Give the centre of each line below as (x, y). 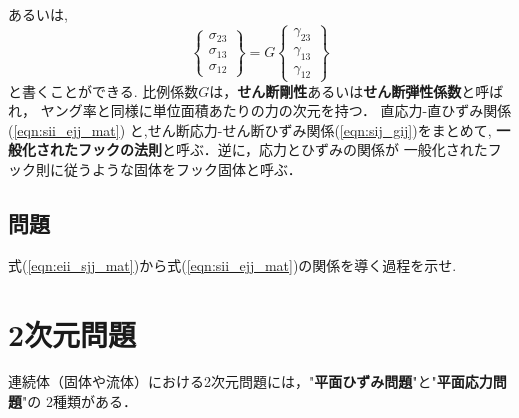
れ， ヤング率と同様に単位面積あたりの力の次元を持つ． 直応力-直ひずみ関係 (260, 110)
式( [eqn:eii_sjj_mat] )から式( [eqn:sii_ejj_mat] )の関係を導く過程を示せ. (232, 264)
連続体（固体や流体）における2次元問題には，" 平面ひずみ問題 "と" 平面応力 (250, 381)
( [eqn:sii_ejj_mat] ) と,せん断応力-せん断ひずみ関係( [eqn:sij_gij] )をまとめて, (250, 129)
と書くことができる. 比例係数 (103, 90)
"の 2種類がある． (79, 401)
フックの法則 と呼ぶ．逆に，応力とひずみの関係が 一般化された (282, 149)
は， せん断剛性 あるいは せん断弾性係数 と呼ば (356, 90)
